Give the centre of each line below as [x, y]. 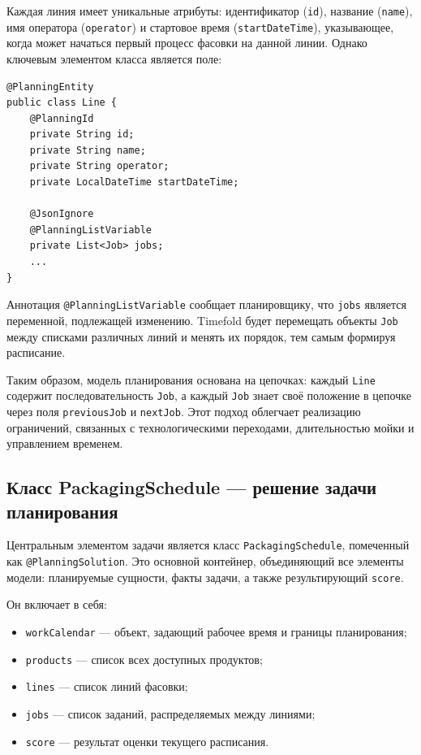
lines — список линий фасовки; [107, 686]
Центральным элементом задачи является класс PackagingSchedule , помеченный [208, 545]
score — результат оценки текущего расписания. [147, 741]
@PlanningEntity [50, 87]
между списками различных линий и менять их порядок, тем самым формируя [201, 336]
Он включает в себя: [57, 604]
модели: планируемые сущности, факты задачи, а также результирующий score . [205, 577]
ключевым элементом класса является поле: [114, 58]
